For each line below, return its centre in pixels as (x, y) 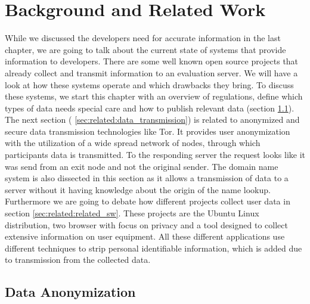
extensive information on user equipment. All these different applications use (145, 236)
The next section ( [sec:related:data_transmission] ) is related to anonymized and (152, 120)
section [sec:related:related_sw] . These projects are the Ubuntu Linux (132, 213)
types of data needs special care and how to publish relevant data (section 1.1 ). (150, 108)
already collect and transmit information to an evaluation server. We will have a (151, 72)
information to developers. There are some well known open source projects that (152, 61)
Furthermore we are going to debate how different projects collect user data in (148, 201)
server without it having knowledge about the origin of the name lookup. (138, 189)
